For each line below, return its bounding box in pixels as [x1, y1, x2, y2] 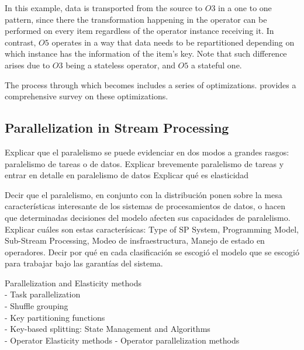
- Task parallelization [5, 288, 81, 300]
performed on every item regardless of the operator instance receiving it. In [5, 25, 274, 37]
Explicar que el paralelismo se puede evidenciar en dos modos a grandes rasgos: [5, 145, 289, 158]
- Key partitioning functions [5, 311, 105, 323]
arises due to [5, 58, 50, 71]
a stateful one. [191, 58, 242, 71]
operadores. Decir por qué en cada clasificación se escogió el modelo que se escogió [5, 245, 299, 258]
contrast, [5, 36, 36, 48]
